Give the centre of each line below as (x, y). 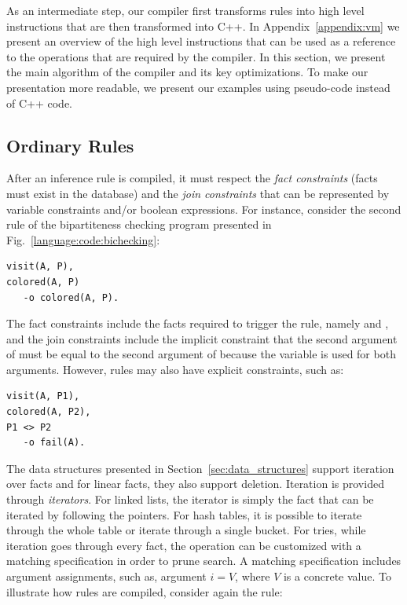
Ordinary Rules (70, 145)
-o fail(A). (54, 443)
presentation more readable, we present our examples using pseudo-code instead (198, 87)
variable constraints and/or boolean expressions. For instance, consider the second (204, 209)
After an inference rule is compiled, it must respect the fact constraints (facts (192, 178)
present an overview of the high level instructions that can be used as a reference (201, 41)
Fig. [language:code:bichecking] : (83, 239)
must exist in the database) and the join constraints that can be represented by (198, 193)
